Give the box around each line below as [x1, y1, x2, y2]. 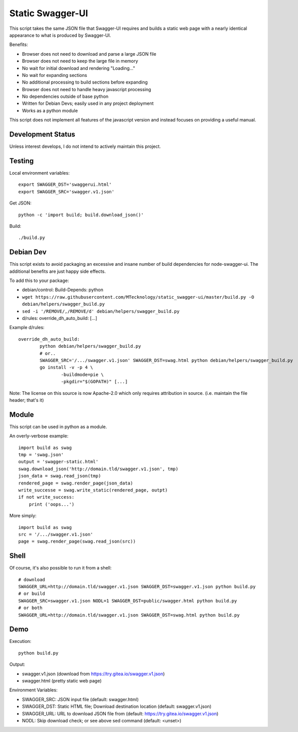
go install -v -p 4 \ [39, 364, 94, 371]
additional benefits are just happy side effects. [9, 268, 106, 274]
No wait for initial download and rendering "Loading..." [22, 65, 135, 71]
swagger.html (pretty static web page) [22, 678, 102, 684]
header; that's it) [9, 397, 44, 403]
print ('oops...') [28, 501, 75, 507]
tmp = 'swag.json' [18, 452, 64, 458]
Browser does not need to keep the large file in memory [22, 58, 139, 64]
